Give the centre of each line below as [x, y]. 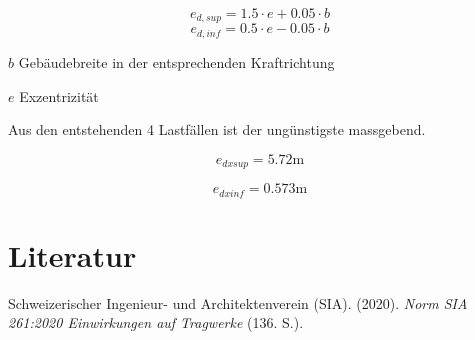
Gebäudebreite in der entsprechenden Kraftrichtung [176, 61]
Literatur [72, 254]
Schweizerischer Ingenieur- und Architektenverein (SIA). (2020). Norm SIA [238, 302]
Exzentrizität [59, 95]
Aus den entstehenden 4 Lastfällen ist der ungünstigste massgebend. [217, 129]
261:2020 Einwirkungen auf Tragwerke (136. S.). [156, 322]
